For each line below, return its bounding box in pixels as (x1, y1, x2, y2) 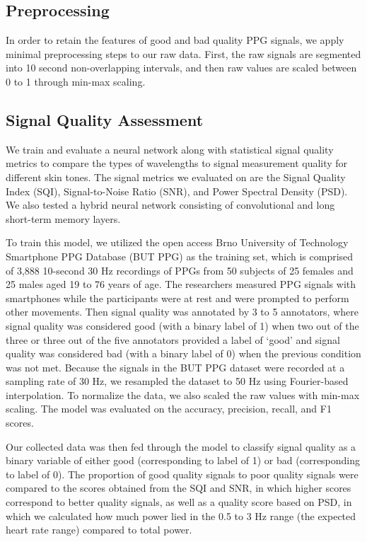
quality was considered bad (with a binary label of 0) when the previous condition (6, 346, 361, 361)
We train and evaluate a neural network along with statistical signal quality (6, 142, 334, 156)
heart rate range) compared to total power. (6, 522, 192, 537)
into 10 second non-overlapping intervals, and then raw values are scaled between (6, 60, 357, 75)
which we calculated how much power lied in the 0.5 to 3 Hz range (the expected (6, 508, 356, 523)
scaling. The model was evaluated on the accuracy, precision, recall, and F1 (6, 401, 332, 416)
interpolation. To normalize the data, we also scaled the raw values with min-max (6, 387, 360, 402)
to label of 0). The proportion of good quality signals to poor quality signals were (6, 466, 359, 481)
